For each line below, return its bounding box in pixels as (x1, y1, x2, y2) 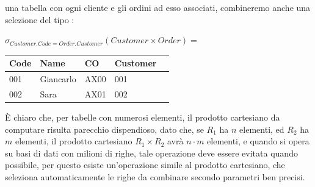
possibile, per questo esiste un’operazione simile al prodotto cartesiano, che (5, 158, 285, 171)
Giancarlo (40, 72, 76, 85)
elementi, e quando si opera (207, 135, 310, 147)
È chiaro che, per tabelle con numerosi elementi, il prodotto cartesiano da (5, 111, 280, 124)
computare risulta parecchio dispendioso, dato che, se (5, 122, 204, 135)
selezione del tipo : (5, 13, 74, 26)
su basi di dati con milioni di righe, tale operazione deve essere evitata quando (5, 146, 298, 159)
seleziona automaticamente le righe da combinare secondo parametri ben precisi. (5, 171, 305, 183)
